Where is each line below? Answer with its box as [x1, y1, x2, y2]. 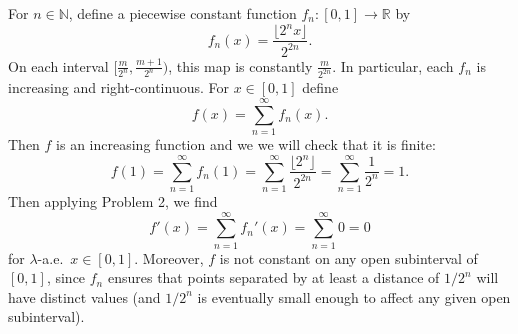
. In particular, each [332, 55, 454, 76]
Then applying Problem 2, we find [8, 190, 218, 211]
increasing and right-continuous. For [8, 77, 230, 98]
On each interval [8, 55, 109, 76]
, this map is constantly [168, 55, 313, 76]
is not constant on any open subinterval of [219, 247, 478, 268]
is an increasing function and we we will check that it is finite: [56, 134, 436, 155]
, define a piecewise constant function [68, 3, 297, 23]
